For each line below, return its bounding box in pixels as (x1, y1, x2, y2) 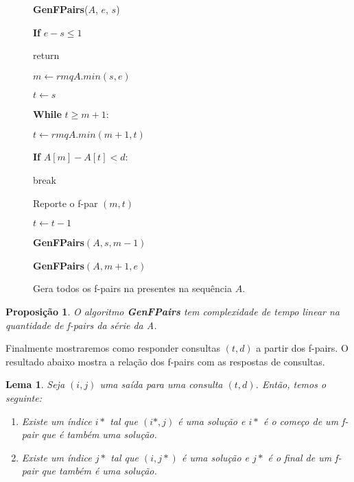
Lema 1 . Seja (5, 377, 65, 391)
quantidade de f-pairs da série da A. (5, 317, 157, 332)
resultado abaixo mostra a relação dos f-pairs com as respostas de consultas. (5, 354, 325, 368)
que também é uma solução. (41, 463, 157, 478)
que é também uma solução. (41, 427, 157, 442)
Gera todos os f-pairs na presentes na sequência (33, 281, 232, 296)
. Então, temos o (255, 377, 327, 391)
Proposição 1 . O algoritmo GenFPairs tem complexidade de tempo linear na (5, 304, 340, 318)
